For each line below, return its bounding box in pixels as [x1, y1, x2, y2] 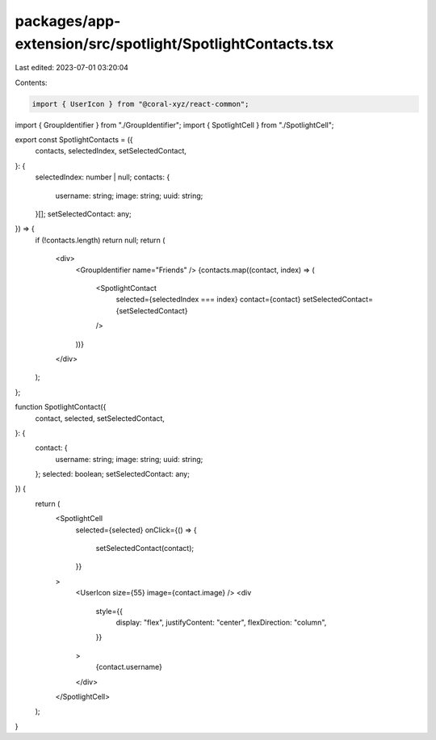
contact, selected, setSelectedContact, [35, 413, 165, 423]
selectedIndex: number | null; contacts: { [35, 172, 170, 182]
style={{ [95, 606, 123, 616]
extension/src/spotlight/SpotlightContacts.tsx [15, 35, 334, 53]
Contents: [15, 78, 48, 87]
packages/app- [15, 12, 121, 30]
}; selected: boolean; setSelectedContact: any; [35, 469, 190, 479]
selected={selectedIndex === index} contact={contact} [115, 295, 301, 305]
